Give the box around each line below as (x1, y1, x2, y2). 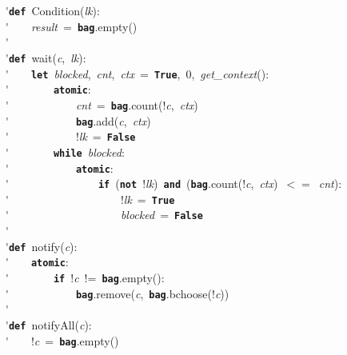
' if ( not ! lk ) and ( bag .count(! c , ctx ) (6, 175, 278, 192)
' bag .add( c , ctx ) (6, 112, 151, 129)
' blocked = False (6, 206, 203, 223)
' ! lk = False (6, 128, 136, 145)
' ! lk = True (6, 190, 175, 207)
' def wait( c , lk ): (6, 49, 86, 66)
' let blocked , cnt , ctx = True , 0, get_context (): (6, 65, 269, 82)
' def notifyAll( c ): (6, 316, 92, 333)
